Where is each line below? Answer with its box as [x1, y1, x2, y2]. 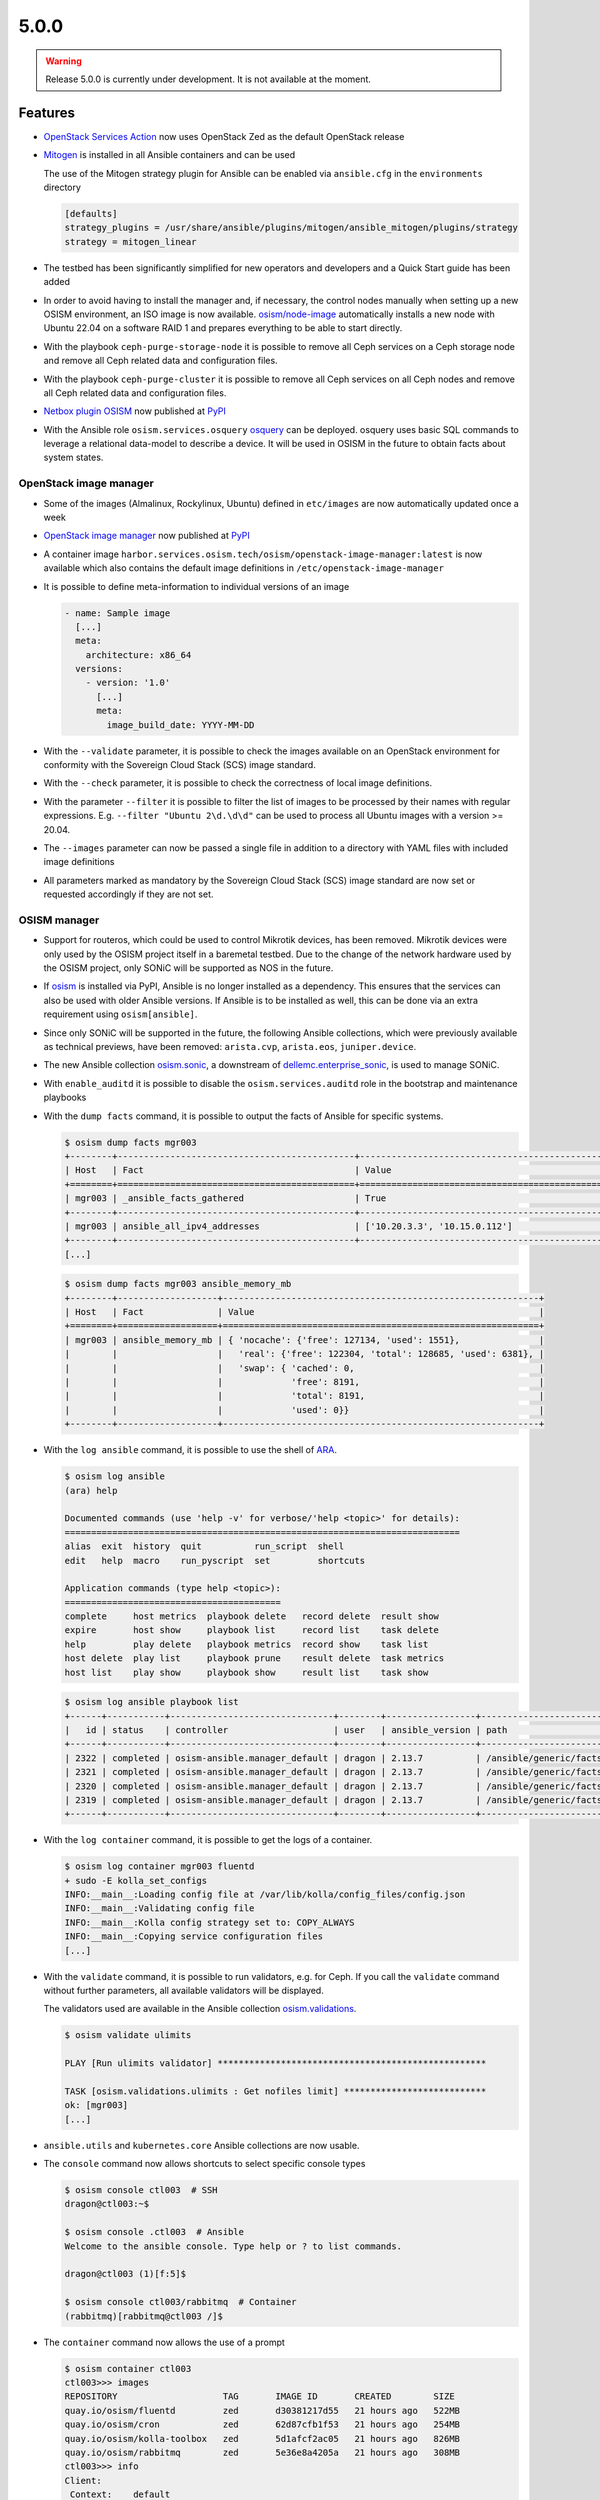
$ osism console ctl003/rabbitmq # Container [64, 2296, 297, 2308]
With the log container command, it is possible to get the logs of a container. [43, 1834, 373, 1846]
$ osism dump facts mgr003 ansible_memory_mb [64, 1278, 292, 1290]
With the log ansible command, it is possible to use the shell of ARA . [43, 1444, 337, 1456]
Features [18, 104, 75, 121]
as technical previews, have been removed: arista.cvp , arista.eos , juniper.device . [43, 1041, 417, 1053]
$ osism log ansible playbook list [64, 1696, 239, 1708]
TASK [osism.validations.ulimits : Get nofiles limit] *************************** [64, 2085, 487, 2097]
